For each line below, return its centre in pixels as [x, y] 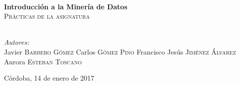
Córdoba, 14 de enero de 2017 [49, 78]
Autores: [17, 42]
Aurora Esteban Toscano [43, 61]
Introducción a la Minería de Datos [66, 6]
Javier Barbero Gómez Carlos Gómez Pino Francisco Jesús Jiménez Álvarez [120, 51]
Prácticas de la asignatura [47, 16]
